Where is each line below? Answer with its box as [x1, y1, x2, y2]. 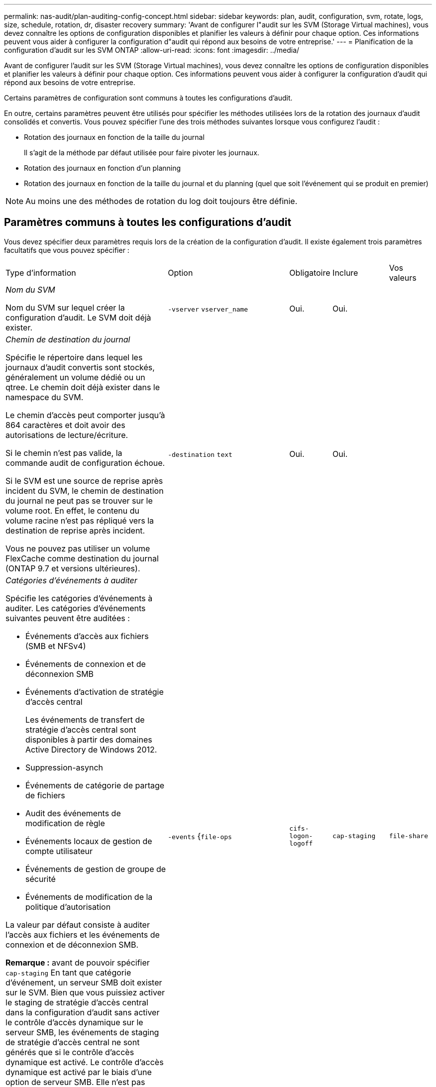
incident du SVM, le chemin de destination [5, 485, 164, 496]
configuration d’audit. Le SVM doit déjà [5, 312, 151, 323]
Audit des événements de [25, 808, 121, 818]
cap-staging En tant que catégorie [5, 967, 131, 978]
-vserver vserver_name [168, 305, 248, 313]
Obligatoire [289, 267, 330, 278]
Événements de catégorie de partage [25, 780, 165, 790]
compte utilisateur [25, 846, 93, 856]
